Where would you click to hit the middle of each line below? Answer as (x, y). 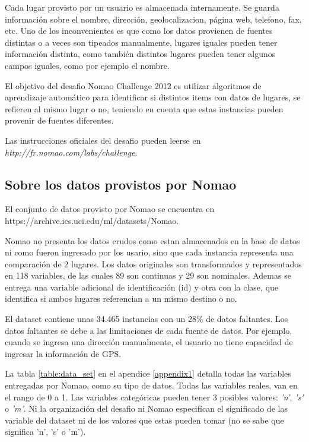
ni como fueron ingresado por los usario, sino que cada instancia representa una (149, 252)
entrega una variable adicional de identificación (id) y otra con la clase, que (142, 287)
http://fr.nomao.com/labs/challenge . (71, 152)
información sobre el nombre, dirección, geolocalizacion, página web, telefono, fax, (153, 19)
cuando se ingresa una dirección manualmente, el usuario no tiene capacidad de (149, 342)
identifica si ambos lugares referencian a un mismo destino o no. (121, 299)
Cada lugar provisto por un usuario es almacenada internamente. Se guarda (142, 7)
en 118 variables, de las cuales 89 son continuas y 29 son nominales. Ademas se (148, 275)
